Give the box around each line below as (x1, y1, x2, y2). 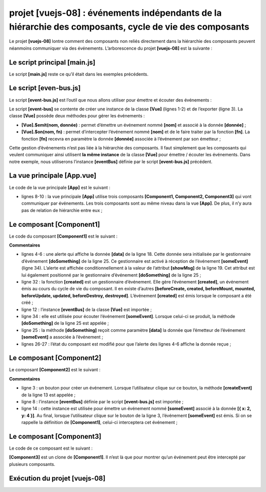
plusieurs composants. (9, 461, 56, 467)
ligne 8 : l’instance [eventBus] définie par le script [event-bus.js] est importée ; (21, 398, 184, 404)
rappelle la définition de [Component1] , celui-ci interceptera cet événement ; (21, 420, 178, 425)
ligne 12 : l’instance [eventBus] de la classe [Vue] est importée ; (21, 306, 152, 313)
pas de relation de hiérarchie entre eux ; (21, 207, 103, 213)
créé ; (21, 300, 33, 306)
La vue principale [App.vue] (9, 172, 97, 180)
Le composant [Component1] (9, 220, 100, 229)
